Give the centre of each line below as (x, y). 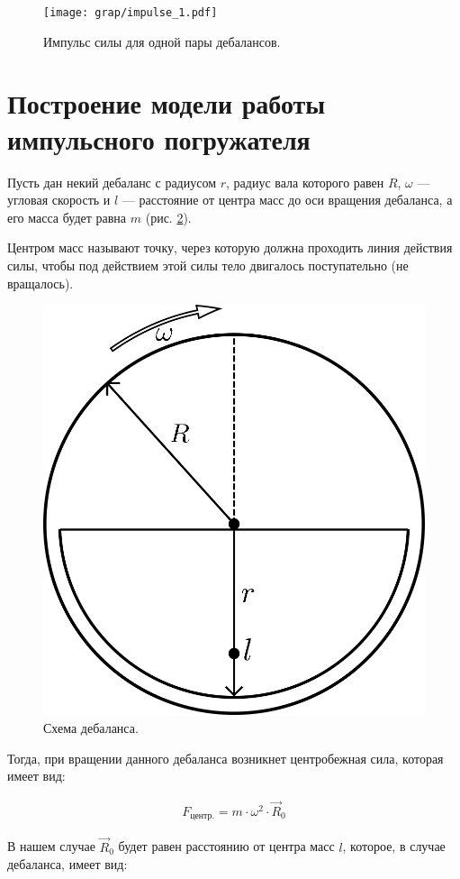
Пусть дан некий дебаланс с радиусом (112, 182)
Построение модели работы (167, 103)
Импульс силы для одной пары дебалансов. (162, 41)
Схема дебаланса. (91, 727)
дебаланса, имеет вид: (68, 864)
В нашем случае (51, 846)
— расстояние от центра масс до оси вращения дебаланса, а (287, 200)
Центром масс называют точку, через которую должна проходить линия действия (230, 247)
